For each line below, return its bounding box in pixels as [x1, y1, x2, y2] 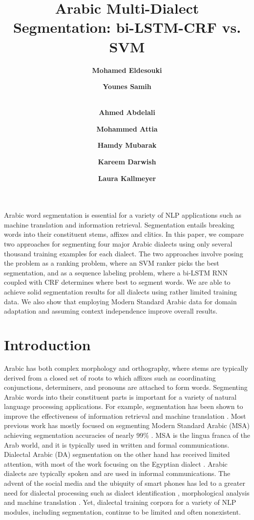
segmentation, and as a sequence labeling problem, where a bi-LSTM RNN [4, 267, 228, 277]
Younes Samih [103, 81, 151, 91]
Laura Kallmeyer [98, 173, 156, 183]
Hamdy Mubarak [97, 140, 157, 150]
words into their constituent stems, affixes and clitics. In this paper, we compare [4, 229, 244, 239]
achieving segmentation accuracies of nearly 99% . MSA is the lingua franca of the [4, 430, 250, 440]
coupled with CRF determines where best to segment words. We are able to [4, 277, 231, 287]
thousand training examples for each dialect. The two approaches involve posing [4, 248, 243, 258]
